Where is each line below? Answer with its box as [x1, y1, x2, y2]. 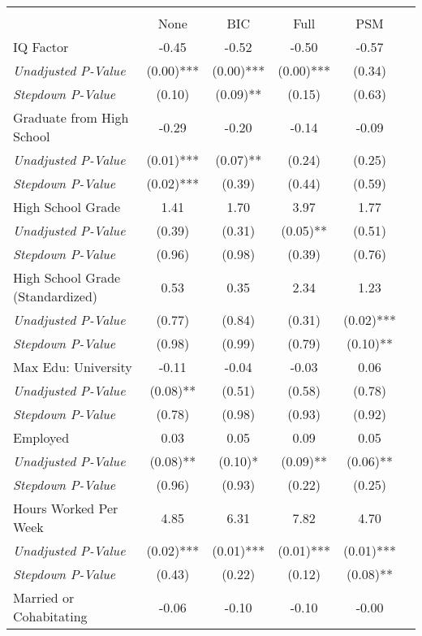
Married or [13, 588, 75, 607]
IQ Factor [13, 37, 69, 56]
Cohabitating [13, 607, 88, 625]
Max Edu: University [13, 357, 132, 376]
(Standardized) [13, 287, 98, 305]
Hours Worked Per [13, 499, 118, 517]
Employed [13, 428, 70, 447]
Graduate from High [13, 108, 129, 127]
